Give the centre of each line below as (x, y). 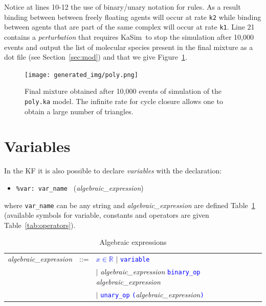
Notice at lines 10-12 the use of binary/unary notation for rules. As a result (123, 7)
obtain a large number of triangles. (79, 111)
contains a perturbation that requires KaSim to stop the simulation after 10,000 (129, 36)
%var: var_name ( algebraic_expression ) (80, 187)
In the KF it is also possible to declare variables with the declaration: (113, 171)
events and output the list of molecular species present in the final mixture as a (129, 47)
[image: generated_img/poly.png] (81, 75)
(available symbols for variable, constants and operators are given (107, 215)
